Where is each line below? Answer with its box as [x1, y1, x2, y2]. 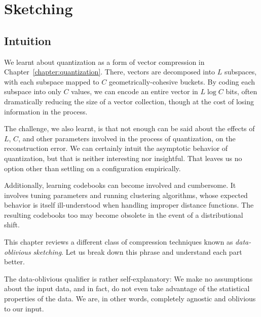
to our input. [4, 303, 44, 313]
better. [4, 256, 25, 267]
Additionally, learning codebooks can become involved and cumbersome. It [4, 180, 236, 190]
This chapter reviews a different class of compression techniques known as [4, 236, 233, 247]
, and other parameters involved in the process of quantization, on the [18, 133, 236, 143]
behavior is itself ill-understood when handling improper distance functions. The [4, 200, 254, 210]
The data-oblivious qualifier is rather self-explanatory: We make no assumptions [4, 273, 253, 284]
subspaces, [224, 66, 257, 77]
